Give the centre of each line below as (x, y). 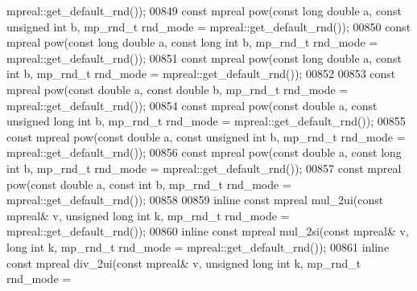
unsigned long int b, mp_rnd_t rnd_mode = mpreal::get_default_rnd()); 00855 (206, 121)
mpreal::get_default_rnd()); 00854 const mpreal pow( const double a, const (192, 105)
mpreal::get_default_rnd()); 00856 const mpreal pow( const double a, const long (204, 152)
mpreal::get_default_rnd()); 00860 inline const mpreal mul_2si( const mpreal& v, (208, 231)
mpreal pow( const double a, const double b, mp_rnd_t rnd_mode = (178, 89)
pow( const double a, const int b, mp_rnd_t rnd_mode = (149, 184)
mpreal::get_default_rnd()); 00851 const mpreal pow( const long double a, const (204, 57)
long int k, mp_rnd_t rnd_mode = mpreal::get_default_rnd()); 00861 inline (198, 246)
